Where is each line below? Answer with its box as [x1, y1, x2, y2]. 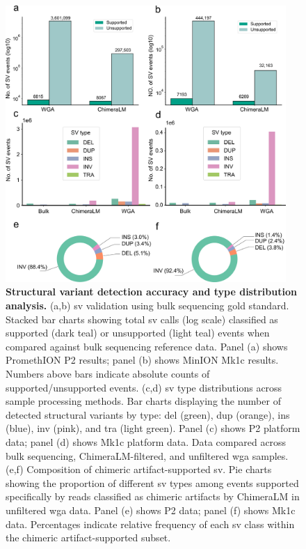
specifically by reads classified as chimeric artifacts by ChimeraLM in [6, 489, 300, 504]
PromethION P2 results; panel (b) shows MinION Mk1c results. [6, 353, 279, 367]
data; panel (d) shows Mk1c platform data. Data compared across [6, 435, 287, 449]
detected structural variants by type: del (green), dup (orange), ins [6, 407, 290, 422]
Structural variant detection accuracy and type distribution [6, 284, 297, 299]
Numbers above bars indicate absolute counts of [6, 366, 210, 381]
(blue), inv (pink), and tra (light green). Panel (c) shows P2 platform [6, 421, 300, 435]
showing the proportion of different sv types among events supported [6, 475, 299, 490]
